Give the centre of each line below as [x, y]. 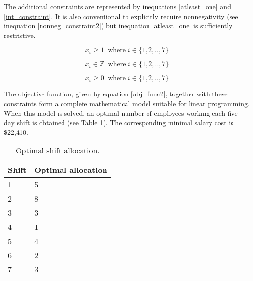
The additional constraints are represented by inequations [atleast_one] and [117, 6]
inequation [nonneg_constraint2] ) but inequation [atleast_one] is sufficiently [118, 26]
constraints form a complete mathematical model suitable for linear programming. [127, 103]
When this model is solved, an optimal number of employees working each [115, 113]
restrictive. [20, 35]
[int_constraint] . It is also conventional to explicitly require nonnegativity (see [121, 16]
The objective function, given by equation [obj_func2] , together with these [116, 94]
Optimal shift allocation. [58, 150]
